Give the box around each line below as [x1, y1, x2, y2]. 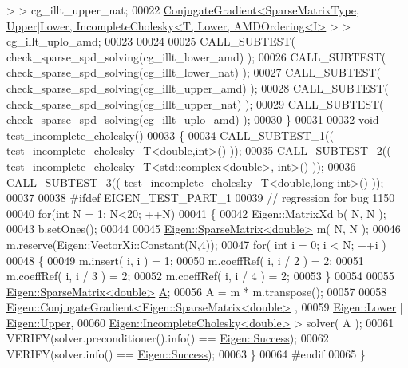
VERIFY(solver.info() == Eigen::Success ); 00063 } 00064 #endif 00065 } [6, 346, 366, 362]
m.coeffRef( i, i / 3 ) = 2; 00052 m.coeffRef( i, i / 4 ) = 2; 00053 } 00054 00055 [6, 267, 394, 284]
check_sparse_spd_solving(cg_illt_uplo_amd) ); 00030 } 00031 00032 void [6, 111, 379, 128]
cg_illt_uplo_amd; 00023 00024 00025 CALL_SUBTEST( [6, 33, 296, 49]
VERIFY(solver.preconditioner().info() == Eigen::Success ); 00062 [6, 330, 329, 346]
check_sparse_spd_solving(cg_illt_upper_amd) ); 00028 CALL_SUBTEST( [6, 79, 389, 96]
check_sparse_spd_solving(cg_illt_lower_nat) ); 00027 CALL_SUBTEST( [6, 64, 381, 81]
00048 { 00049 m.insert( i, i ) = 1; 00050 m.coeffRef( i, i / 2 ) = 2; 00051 [6, 251, 364, 268]
